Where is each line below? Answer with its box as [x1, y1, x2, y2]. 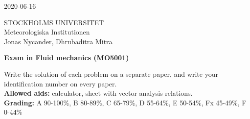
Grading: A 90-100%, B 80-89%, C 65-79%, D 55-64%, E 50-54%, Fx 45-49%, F [4, 97, 247, 107]
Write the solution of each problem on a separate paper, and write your [4, 68, 218, 79]
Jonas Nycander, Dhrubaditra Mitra [4, 36, 113, 46]
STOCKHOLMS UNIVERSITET [4, 17, 104, 27]
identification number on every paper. [4, 78, 117, 88]
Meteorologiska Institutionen [4, 27, 90, 37]
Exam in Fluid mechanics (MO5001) [4, 52, 129, 63]
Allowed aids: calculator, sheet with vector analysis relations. [4, 88, 193, 98]
